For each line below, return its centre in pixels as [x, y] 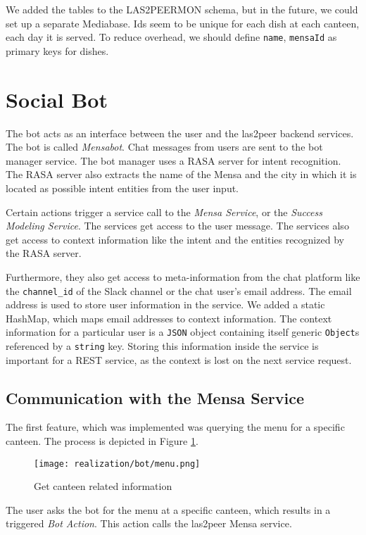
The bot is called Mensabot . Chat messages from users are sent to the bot [164, 147]
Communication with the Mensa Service [155, 397]
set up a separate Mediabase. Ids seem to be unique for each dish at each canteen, [183, 23]
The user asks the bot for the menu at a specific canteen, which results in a [168, 509]
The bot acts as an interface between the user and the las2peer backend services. [180, 133]
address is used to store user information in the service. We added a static [165, 304]
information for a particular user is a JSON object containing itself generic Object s [183, 332]
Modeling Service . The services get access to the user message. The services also [177, 226]
